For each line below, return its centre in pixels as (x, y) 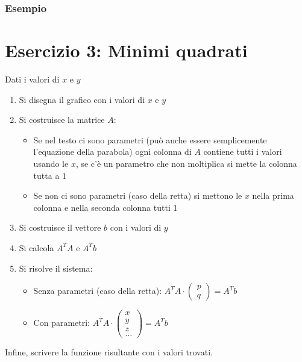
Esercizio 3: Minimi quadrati (126, 50)
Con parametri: (62, 323)
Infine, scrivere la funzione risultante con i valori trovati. (109, 352)
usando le (51, 163)
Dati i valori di (32, 79)
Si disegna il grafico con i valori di (82, 99)
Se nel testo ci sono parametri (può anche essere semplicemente (150, 139)
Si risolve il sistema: (56, 268)
